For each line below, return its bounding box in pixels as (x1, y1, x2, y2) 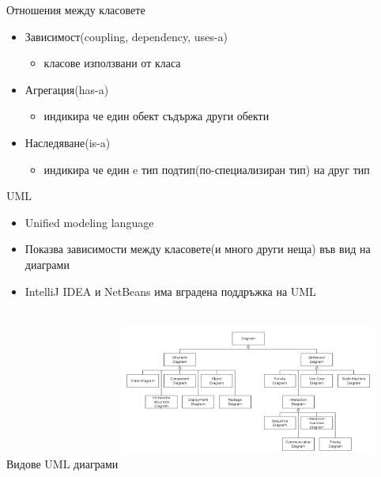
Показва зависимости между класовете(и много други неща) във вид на (25, 240, 371, 257)
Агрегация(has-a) (25, 81, 109, 97)
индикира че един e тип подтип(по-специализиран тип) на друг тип (43, 161, 370, 177)
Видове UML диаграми (6, 456, 119, 472)
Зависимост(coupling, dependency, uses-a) (25, 28, 228, 44)
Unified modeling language (25, 214, 154, 230)
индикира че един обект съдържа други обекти (43, 108, 270, 124)
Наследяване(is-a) (25, 134, 111, 150)
